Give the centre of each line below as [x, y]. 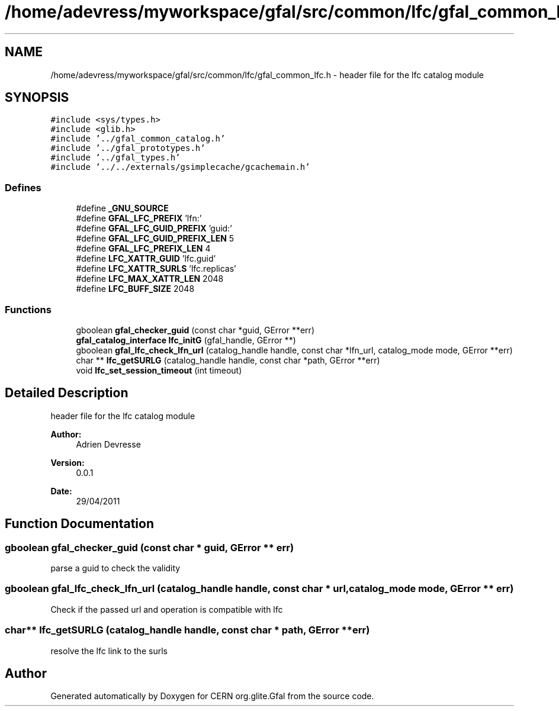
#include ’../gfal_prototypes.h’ [128, 148]
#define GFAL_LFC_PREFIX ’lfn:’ [139, 218]
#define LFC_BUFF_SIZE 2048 [135, 289]
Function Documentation [79, 524]
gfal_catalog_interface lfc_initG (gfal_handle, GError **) [186, 340]
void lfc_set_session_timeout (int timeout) [159, 370]
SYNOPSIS [37, 98]
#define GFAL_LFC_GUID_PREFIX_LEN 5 [155, 239]
